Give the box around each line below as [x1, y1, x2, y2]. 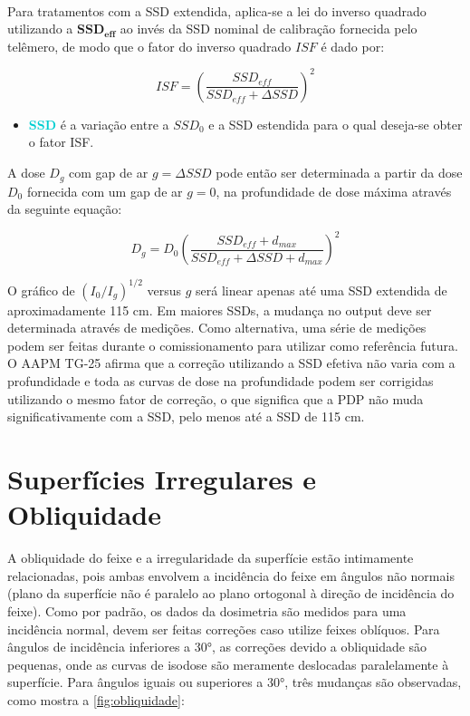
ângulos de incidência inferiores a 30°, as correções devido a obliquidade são [7, 637, 427, 656]
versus [147, 280, 182, 299]
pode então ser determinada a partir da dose [216, 163, 463, 182]
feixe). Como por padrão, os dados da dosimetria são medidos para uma [7, 601, 407, 620]
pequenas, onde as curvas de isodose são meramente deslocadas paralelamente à [7, 654, 449, 673]
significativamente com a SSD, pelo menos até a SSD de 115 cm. [7, 407, 365, 426]
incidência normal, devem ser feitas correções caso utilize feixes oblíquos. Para [7, 619, 440, 638]
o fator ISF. [28, 132, 94, 151]
